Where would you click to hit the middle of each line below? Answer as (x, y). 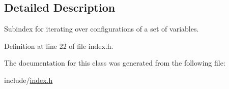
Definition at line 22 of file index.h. (59, 46)
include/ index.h (28, 80)
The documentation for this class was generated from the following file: (115, 63)
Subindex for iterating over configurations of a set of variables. (102, 29)
